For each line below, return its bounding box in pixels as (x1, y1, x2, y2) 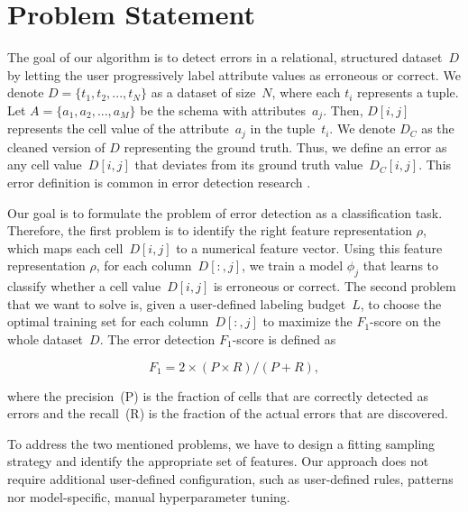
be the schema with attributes (140, 100, 306, 119)
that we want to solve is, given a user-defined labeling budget (7, 294, 346, 313)
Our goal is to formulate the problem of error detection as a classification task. (7, 203, 443, 222)
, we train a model (242, 256, 344, 275)
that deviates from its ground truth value (134, 155, 363, 174)
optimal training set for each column (7, 312, 209, 331)
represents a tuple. (357, 83, 459, 102)
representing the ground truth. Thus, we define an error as (124, 137, 447, 156)
